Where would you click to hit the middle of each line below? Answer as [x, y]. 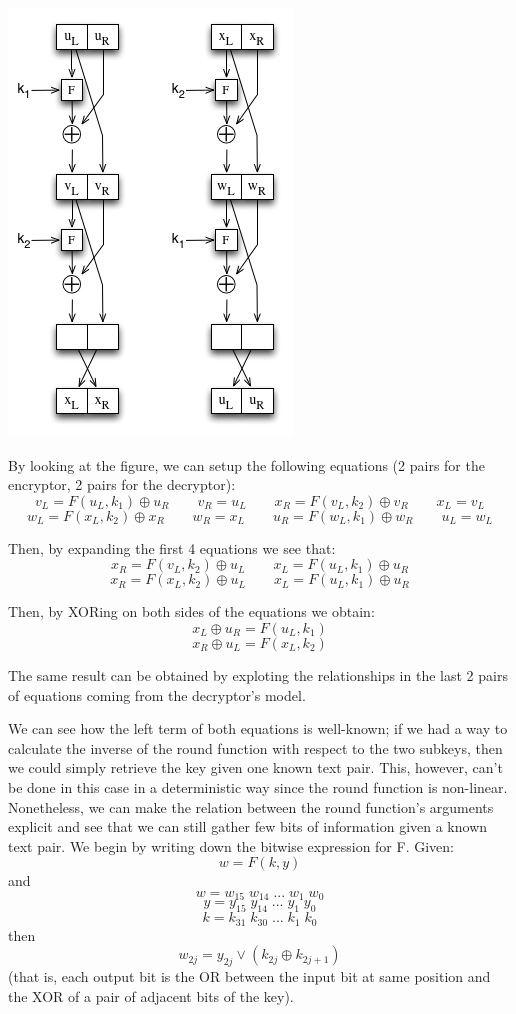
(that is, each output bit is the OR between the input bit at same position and [249, 976]
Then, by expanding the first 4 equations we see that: [172, 547]
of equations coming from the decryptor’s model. [157, 694]
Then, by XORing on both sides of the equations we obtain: [191, 611]
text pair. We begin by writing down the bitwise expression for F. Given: [231, 845]
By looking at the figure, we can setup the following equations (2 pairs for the [246, 464]
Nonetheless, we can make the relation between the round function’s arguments [251, 806]
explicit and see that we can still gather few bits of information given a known [248, 826]
